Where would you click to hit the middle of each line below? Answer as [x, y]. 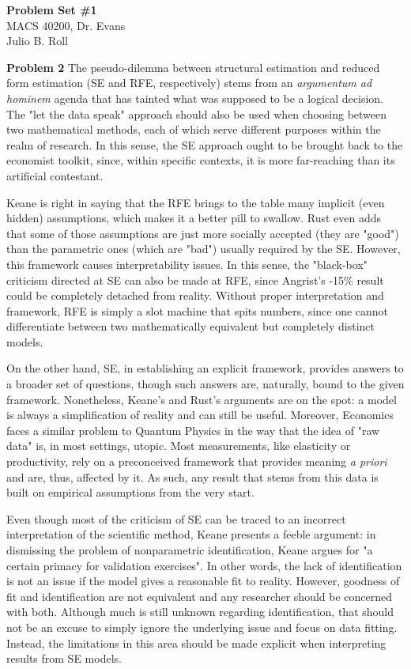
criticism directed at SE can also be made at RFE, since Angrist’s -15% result [195, 280]
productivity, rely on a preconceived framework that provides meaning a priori [197, 461]
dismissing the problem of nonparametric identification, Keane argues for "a [190, 550]
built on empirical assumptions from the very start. [130, 492]
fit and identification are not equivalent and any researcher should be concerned [200, 596]
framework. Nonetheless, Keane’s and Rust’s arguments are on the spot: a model [202, 399]
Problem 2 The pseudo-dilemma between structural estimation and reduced [193, 67]
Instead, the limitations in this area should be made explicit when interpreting [196, 643]
